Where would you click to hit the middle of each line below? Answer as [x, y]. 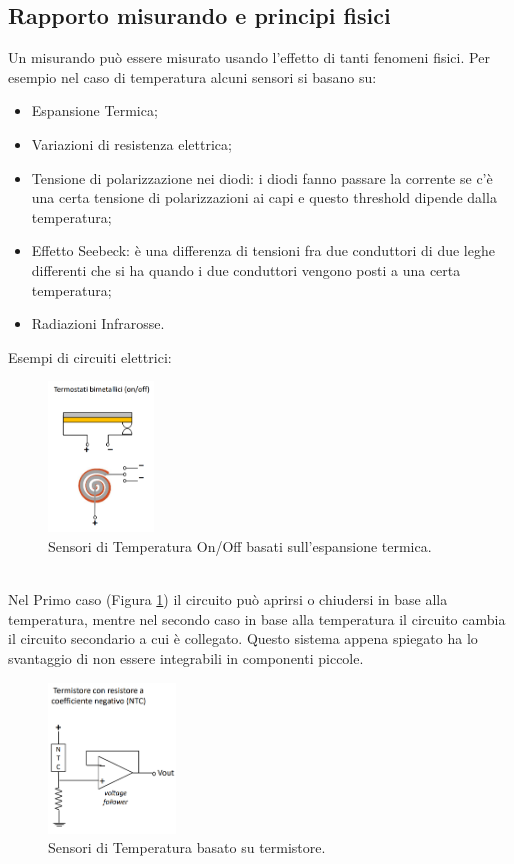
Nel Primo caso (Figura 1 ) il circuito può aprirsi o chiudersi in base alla [228, 599]
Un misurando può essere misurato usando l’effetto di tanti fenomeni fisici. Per [249, 57]
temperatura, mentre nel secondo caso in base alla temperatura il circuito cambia [257, 618]
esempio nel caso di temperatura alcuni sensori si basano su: [192, 76]
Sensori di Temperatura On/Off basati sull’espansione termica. [240, 546]
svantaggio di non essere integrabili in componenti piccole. [186, 658]
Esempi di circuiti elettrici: [90, 356]
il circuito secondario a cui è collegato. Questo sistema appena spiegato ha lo [243, 638]
